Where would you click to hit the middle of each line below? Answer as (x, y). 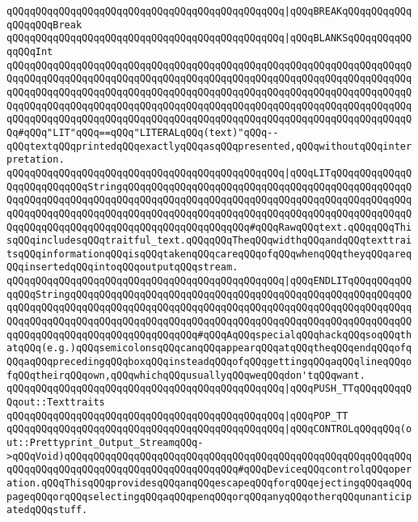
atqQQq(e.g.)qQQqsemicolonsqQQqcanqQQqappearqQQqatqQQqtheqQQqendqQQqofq (209, 348)
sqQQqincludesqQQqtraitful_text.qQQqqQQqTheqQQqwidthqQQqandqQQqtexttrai (209, 241)
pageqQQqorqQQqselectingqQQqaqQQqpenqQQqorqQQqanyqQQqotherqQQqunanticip (209, 497)
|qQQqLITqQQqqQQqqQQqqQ (348, 173)
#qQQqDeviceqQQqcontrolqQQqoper (325, 470)
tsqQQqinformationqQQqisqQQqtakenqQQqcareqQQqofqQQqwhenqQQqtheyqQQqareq (209, 254)
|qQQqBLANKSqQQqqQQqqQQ (348, 38)
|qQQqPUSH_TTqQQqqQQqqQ (348, 389)
